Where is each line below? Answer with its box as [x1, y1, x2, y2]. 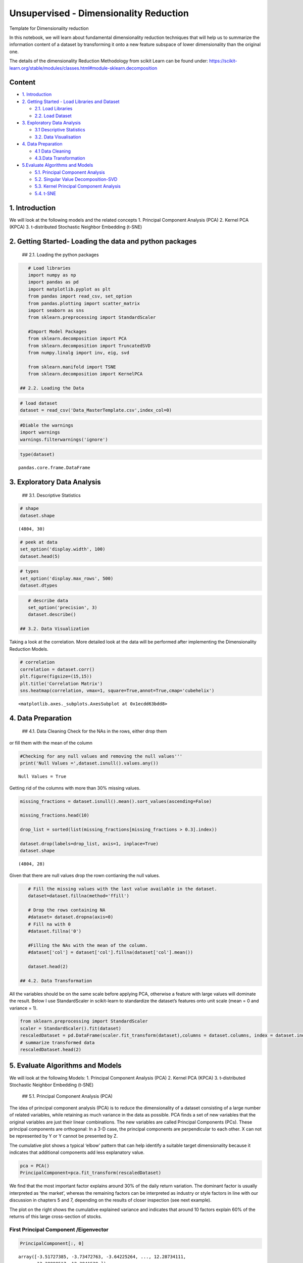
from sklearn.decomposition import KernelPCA [28, 371, 143, 377]
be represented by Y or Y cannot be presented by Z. [9, 1133, 118, 1139]
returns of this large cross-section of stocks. [9, 1213, 102, 1220]
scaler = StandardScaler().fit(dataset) [20, 1026, 121, 1031]
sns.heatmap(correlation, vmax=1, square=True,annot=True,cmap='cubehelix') [20, 688, 215, 694]
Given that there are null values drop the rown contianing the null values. [9, 872, 160, 879]
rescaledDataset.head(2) [20, 1047, 82, 1053]
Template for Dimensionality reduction [9, 25, 89, 31]
